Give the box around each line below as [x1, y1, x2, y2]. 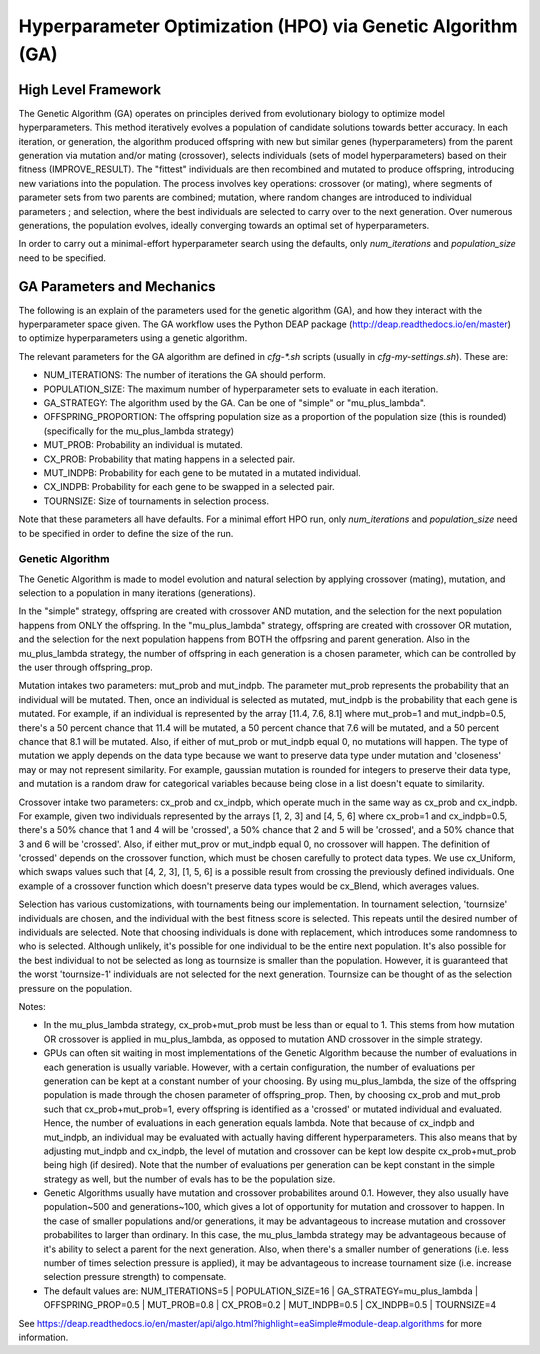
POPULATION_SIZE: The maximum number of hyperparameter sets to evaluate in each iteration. [43, 383, 439, 395]
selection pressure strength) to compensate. [43, 1271, 227, 1283]
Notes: [18, 1001, 46, 1012]
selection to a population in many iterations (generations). [18, 587, 257, 599]
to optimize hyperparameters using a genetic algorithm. [18, 332, 248, 344]
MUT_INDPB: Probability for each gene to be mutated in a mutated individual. [43, 466, 362, 479]
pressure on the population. [18, 982, 133, 994]
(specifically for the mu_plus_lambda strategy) [43, 425, 235, 437]
